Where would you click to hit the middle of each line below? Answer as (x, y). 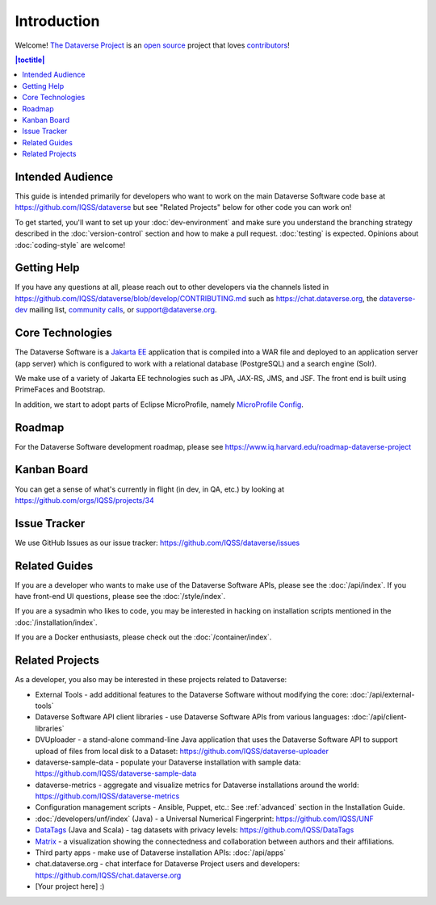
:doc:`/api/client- (379, 717)
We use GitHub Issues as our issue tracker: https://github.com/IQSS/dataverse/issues (157, 543)
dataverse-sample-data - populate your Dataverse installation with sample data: (168, 762)
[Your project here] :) (70, 886)
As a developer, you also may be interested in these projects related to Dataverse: (151, 680)
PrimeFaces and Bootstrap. (60, 390)
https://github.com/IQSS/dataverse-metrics (107, 796)
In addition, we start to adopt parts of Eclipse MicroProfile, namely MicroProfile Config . (159, 404)
